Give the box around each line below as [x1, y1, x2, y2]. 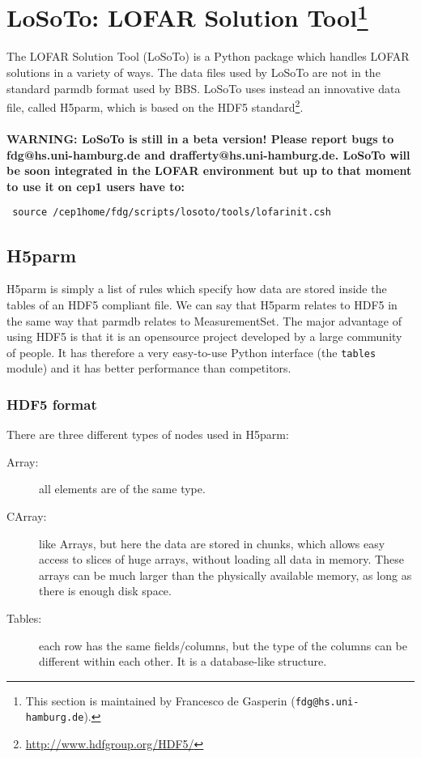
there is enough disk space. [39, 582, 172, 599]
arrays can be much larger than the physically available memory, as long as [39, 566, 412, 583]
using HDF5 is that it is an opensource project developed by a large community [6, 328, 402, 345]
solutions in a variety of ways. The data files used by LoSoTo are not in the [6, 64, 381, 81]
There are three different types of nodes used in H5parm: [6, 426, 289, 443]
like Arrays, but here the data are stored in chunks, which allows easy [39, 534, 385, 551]
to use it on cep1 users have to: [6, 177, 185, 194]
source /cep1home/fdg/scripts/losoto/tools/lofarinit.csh [12, 207, 331, 219]
